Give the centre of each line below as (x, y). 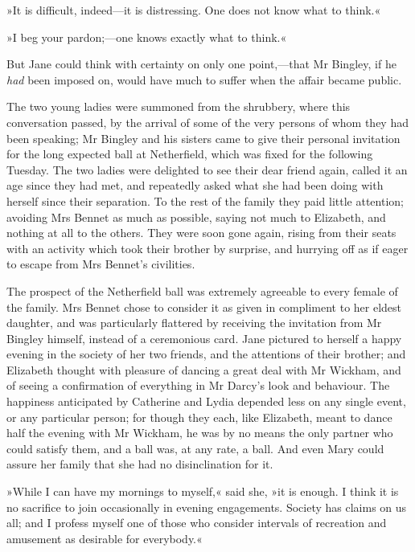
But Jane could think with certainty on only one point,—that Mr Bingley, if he (201, 64)
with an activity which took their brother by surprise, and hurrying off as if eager (207, 248)
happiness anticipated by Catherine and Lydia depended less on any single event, (206, 401)
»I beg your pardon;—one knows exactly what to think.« (147, 37)
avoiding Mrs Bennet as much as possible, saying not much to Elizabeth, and (196, 217)
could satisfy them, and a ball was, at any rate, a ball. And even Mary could (195, 448)
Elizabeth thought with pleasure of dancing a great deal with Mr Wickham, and (204, 369)
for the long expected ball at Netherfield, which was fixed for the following (190, 154)
